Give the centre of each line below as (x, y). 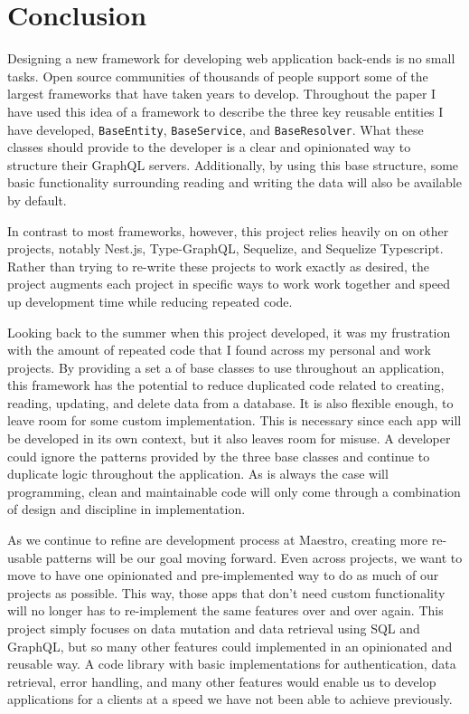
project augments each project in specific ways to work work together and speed (229, 284)
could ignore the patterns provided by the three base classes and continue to (219, 456)
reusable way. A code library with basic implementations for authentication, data (232, 664)
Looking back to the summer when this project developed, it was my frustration (229, 332)
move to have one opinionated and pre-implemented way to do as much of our (223, 575)
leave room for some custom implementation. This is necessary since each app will (234, 420)
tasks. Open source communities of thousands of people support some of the (218, 76)
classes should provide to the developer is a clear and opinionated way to (209, 147)
